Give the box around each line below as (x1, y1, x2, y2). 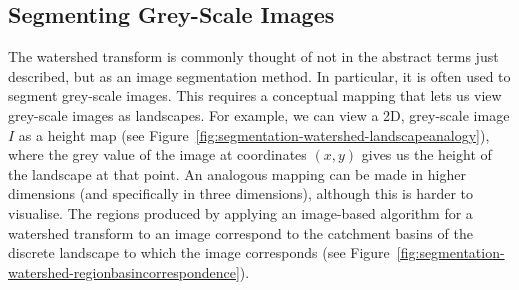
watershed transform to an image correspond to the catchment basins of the (8, 222, 473, 243)
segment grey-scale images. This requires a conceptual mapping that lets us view (8, 85, 502, 106)
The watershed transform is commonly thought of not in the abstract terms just (8, 46, 499, 67)
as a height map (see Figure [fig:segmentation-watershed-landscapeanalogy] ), (18, 124, 490, 145)
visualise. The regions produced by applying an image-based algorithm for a (8, 202, 473, 223)
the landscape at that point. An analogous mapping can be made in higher (8, 163, 466, 184)
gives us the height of (361, 144, 492, 165)
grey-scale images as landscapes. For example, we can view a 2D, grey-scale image (8, 104, 510, 125)
